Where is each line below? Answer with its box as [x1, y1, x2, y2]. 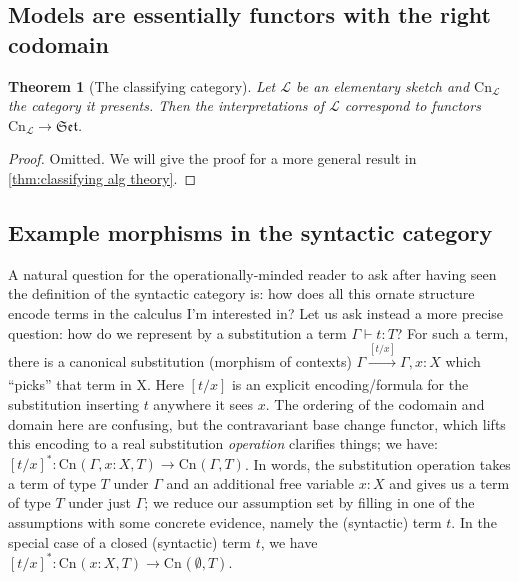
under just [68, 492, 132, 513]
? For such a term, [395, 322, 509, 343]
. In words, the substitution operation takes [244, 453, 511, 474]
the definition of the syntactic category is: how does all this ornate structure [8, 283, 475, 304]
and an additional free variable [166, 472, 355, 493]
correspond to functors [344, 95, 481, 116]
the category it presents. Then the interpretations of [8, 95, 324, 116]
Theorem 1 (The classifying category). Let [8, 75, 276, 96]
